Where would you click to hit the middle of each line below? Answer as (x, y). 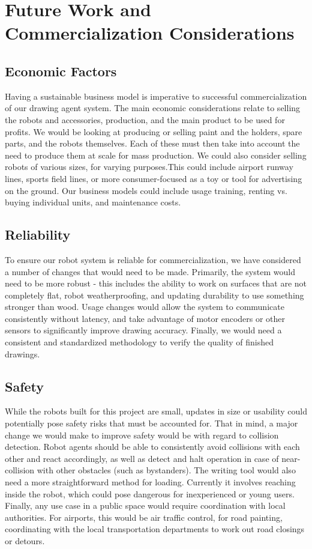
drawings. (22, 353)
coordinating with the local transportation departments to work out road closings (155, 529)
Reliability (38, 235)
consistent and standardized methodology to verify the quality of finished (139, 342)
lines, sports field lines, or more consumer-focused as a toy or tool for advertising (154, 178)
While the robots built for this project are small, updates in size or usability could (156, 411)
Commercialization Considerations (150, 33)
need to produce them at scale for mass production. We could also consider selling (156, 155)
